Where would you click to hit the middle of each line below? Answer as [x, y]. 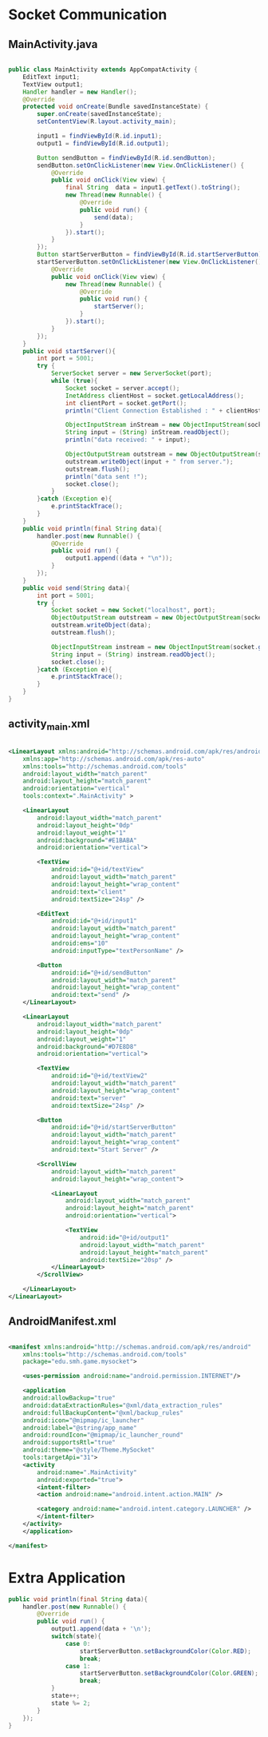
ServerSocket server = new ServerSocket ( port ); [132, 373]
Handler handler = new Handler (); [80, 92]
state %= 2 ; [71, 1703]
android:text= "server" [89, 1098]
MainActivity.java [53, 44]
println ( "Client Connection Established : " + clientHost [164, 410]
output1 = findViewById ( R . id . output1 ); [103, 143]
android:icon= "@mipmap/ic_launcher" [84, 1420]
